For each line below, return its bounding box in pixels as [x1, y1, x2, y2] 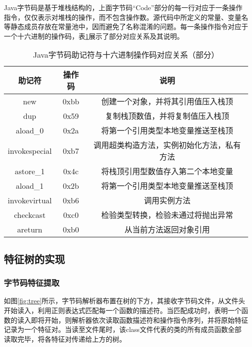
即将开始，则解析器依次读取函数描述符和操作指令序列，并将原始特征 [31, 314, 248, 325]
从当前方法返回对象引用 [124, 224, 210, 235]
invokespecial [8, 145, 52, 156]
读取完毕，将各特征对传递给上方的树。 [4, 333, 126, 344]
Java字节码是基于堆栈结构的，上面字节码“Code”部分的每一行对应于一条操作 [4, 2, 243, 12]
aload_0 [16, 124, 44, 136]
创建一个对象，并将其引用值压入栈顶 [101, 96, 233, 107]
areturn [17, 223, 43, 235]
